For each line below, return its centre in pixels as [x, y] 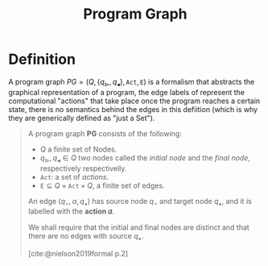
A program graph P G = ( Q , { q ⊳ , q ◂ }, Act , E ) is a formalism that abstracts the [132, 83]
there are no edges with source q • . [86, 237]
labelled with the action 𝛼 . [71, 211]
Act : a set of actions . [74, 177]
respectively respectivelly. [83, 168]
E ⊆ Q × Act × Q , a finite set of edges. [102, 185]
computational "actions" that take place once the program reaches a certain [134, 101]
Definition [42, 59]
